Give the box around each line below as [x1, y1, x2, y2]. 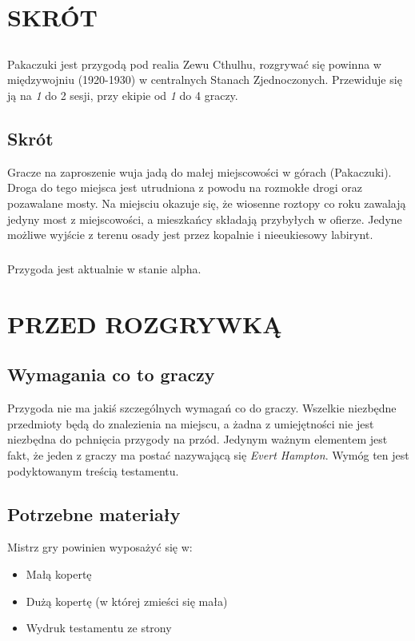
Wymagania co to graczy [7, 362, 215, 387]
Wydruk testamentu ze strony [26, 619, 172, 636]
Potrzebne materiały [7, 501, 181, 526]
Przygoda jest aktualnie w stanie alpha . [7, 261, 202, 277]
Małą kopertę [26, 566, 92, 583]
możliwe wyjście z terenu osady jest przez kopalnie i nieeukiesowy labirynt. [7, 226, 373, 243]
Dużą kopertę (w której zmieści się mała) [26, 592, 228, 609]
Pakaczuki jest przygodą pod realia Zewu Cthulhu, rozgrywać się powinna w [7, 55, 381, 72]
